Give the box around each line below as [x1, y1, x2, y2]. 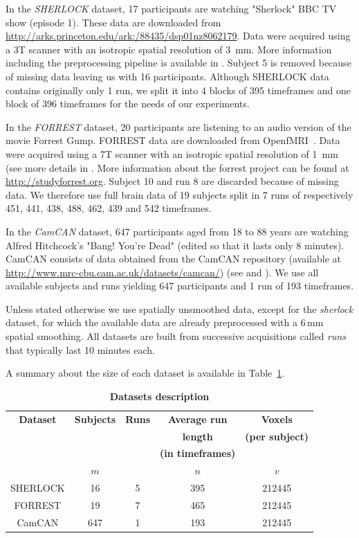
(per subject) [245, 429, 309, 443]
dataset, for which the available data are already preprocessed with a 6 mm [6, 315, 324, 330]
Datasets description [109, 388, 210, 403]
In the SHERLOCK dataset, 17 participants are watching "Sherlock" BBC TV [6, 1, 337, 15]
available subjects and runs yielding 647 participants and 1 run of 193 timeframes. [6, 278, 354, 293]
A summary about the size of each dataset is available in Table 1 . [6, 366, 285, 380]
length [182, 429, 213, 443]
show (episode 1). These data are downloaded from [6, 15, 221, 29]
